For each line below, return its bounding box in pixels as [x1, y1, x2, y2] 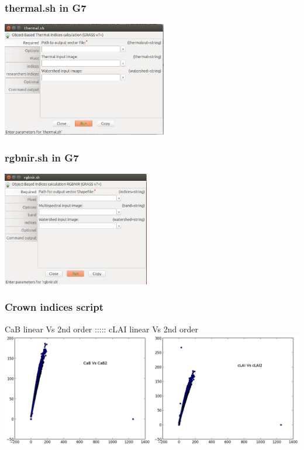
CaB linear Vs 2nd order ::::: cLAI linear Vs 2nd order [5, 322, 198, 335]
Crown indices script [5, 300, 104, 314]
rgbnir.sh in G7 [5, 150, 79, 164]
